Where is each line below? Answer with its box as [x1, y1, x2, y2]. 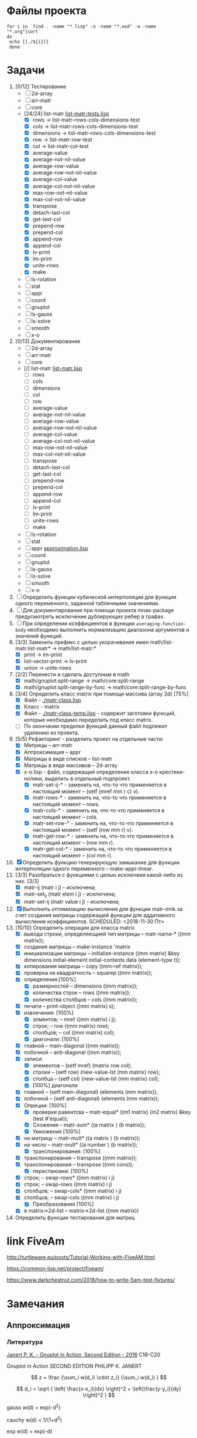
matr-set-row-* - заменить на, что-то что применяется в [32, 819, 174, 826]
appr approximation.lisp [31, 544, 88, 552]
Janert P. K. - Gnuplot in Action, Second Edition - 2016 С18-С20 [6, 1351, 161, 1358]
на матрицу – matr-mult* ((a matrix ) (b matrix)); [23, 1134, 141, 1141]
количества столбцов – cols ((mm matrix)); [32, 996, 138, 1003]
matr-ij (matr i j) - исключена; [23, 884, 96, 891]
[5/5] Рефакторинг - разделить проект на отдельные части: [15, 735, 164, 742]
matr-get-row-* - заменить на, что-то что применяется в [32, 833, 174, 839]
